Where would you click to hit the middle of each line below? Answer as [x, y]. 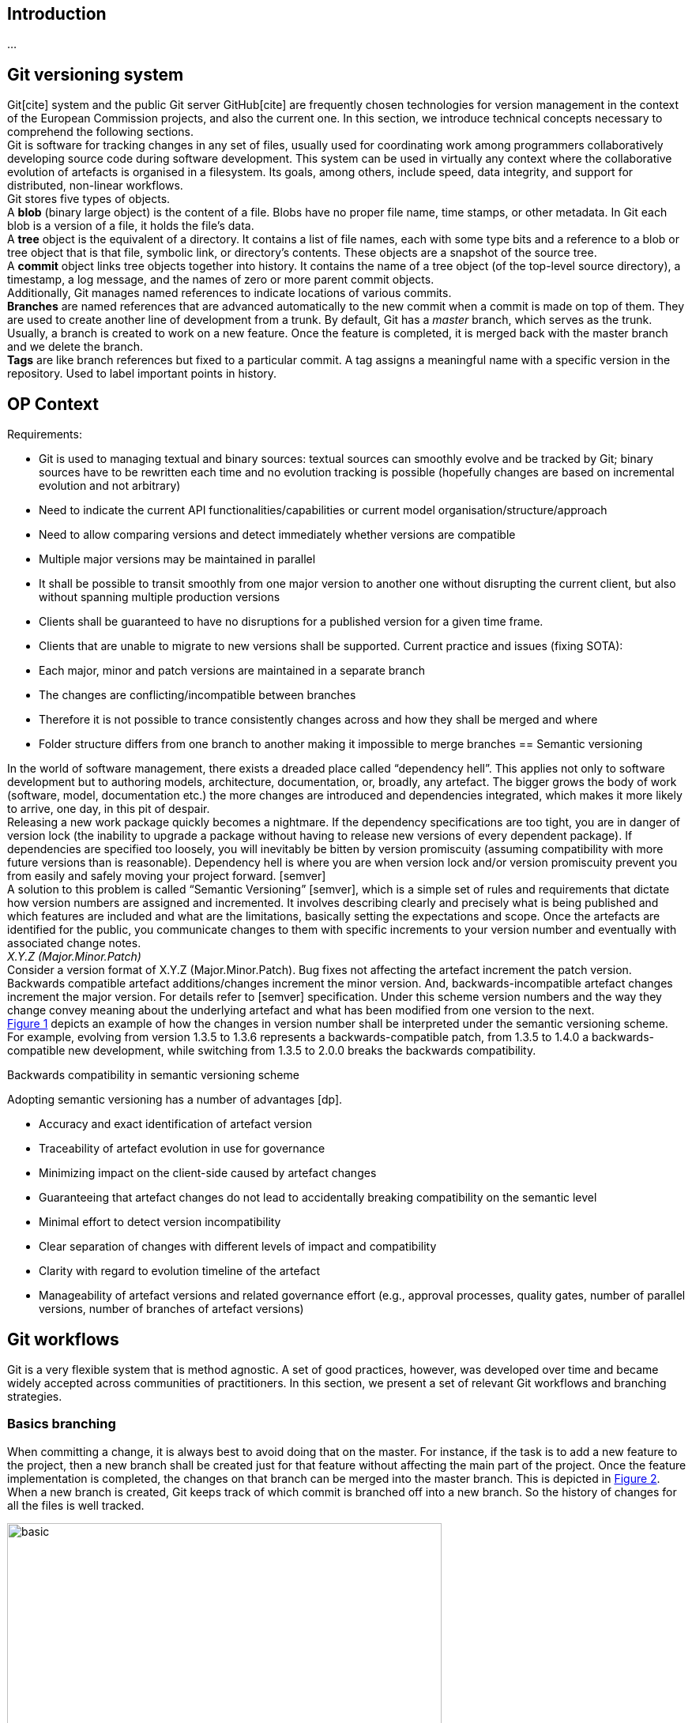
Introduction [57, 14]
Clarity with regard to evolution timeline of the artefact [180, 1271]
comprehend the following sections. [100, 132]
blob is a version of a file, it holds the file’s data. [131, 226]
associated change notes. [74, 943]
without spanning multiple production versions [160, 597]
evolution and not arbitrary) [110, 486]
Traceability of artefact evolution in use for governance [182, 1149]
